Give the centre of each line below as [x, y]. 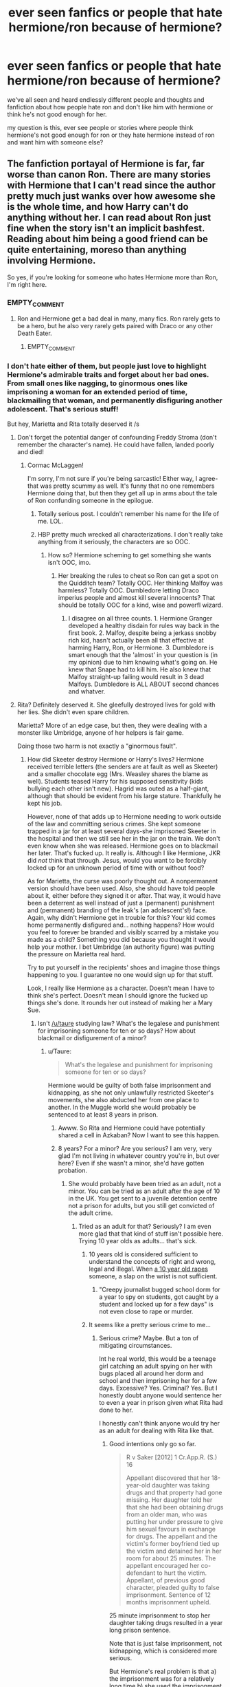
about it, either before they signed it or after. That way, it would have [124, 896]
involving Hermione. [51, 260]
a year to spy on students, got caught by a [159, 1297]
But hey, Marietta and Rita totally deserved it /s [73, 424]
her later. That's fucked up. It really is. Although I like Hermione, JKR [124, 853]
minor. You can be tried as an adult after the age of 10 [144, 1191]
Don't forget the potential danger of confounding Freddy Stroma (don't [117, 438]
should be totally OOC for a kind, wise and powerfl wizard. [140, 605]
